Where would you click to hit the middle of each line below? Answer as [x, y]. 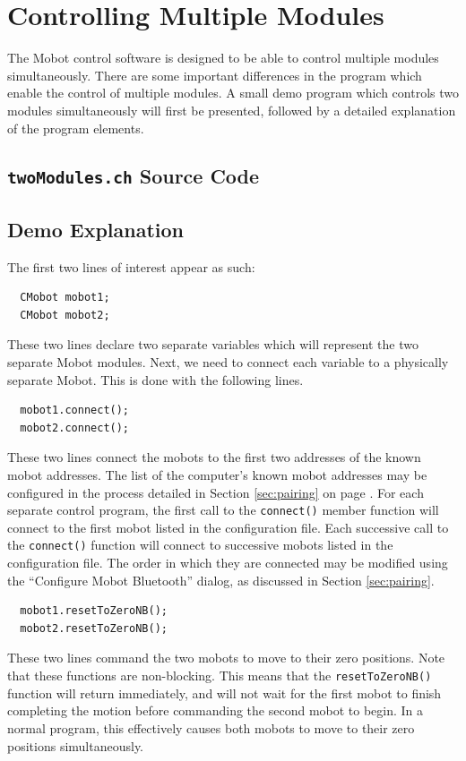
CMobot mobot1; [65, 298]
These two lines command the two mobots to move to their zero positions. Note [226, 658]
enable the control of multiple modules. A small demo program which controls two [233, 93]
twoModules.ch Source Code [134, 176]
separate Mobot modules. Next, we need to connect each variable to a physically [228, 362]
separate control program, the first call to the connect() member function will [223, 510]
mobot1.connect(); [75, 410]
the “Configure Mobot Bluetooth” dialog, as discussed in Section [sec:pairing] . [221, 580]
